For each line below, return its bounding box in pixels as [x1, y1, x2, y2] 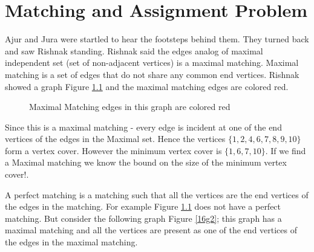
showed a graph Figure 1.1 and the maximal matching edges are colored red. [5, 80, 289, 92]
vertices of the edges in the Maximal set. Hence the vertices [5, 132, 226, 145]
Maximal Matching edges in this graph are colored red [29, 100, 231, 113]
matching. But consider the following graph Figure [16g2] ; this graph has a [5, 212, 282, 224]
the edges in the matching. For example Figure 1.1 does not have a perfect [5, 200, 281, 213]
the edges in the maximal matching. [5, 236, 138, 248]
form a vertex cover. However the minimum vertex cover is [5, 144, 222, 157]
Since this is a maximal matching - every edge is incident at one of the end [5, 120, 282, 133]
